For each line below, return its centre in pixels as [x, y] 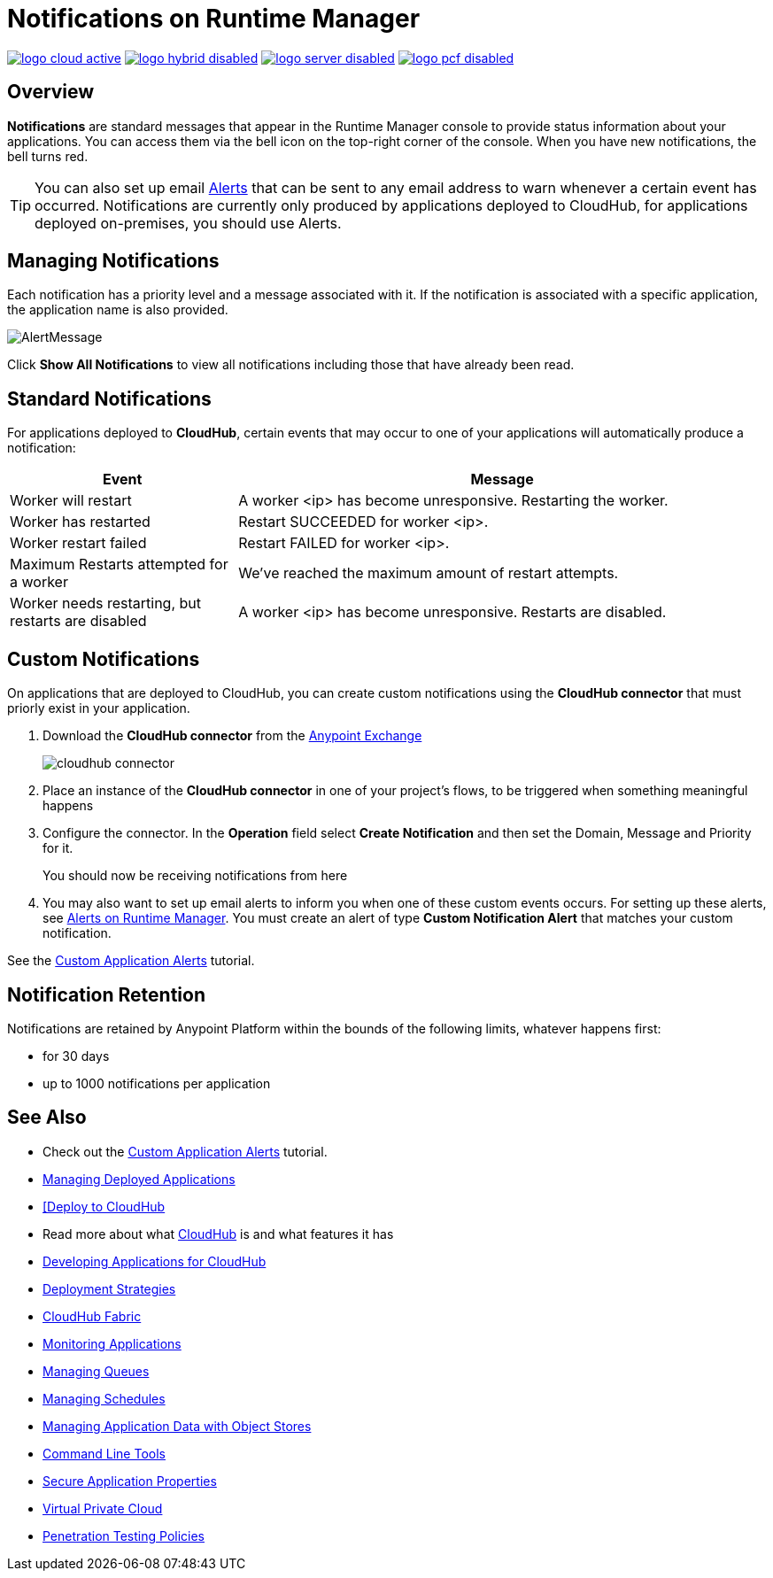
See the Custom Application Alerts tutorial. [131, 961]
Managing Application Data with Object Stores [177, 1426]
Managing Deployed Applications [139, 1179]
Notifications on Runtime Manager [214, 19]
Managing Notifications [113, 261]
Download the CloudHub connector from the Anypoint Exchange [232, 736]
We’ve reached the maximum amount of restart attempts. [429, 573]
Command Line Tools [104, 1453]
